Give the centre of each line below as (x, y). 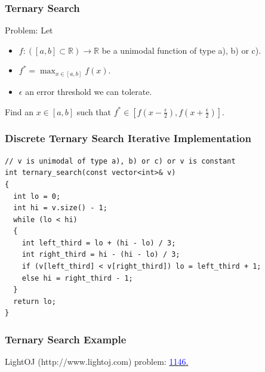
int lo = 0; (37, 196)
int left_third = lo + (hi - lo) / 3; (99, 243)
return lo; (35, 301)
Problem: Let (29, 30)
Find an (19, 111)
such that (94, 111)
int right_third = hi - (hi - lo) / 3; (101, 255)
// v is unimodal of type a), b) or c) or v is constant (120, 161)
